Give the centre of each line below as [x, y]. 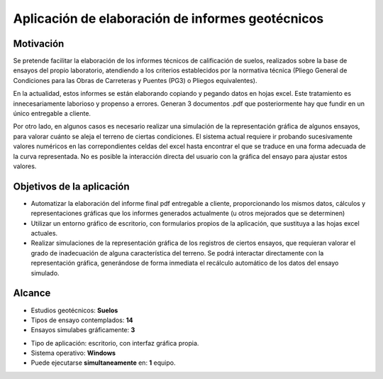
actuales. [44, 234]
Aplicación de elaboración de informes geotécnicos [168, 18]
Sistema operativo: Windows [73, 353]
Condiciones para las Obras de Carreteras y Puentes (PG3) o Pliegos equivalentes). [135, 80]
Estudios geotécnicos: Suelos [74, 310]
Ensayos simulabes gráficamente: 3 [83, 330]
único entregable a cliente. [52, 114]
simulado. [45, 273]
